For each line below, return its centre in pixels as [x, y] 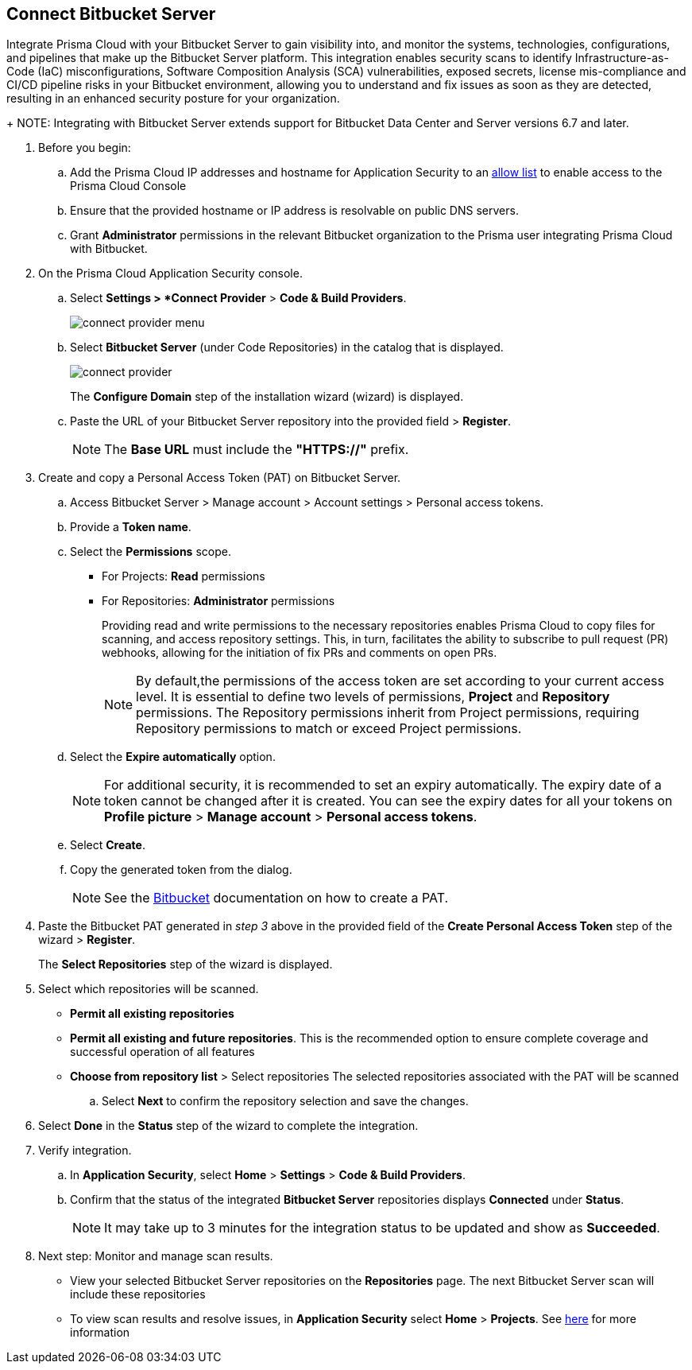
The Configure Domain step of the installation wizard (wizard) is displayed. [267, 397]
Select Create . [108, 845]
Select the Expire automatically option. [173, 757]
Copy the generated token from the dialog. [181, 870]
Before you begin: [85, 148]
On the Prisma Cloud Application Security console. [170, 274]
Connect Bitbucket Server [111, 14]
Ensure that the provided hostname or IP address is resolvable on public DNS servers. [294, 211]
